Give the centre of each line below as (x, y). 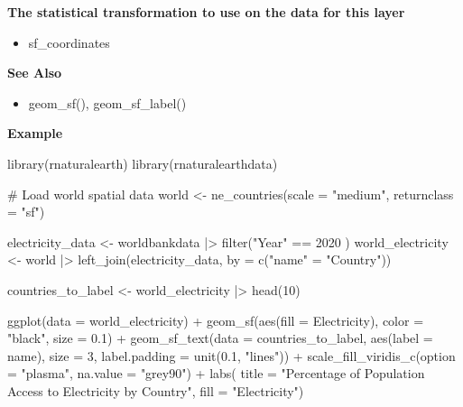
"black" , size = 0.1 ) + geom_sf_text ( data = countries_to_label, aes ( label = (220, 338)
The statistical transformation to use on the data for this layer (206, 12)
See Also (35, 73)
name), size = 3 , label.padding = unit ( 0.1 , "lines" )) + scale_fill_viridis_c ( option (231, 355)
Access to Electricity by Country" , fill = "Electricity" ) (156, 390)
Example (35, 133)
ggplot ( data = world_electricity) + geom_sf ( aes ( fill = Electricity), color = (216, 320)
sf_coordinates (69, 42)
